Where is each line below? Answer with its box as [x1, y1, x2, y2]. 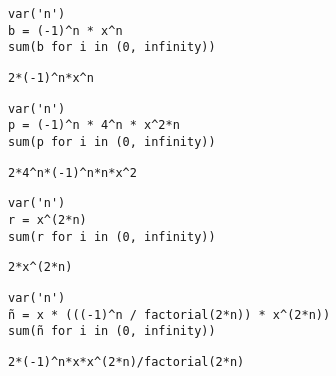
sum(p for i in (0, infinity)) [8, 134, 216, 149]
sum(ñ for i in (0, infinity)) [8, 324, 216, 339]
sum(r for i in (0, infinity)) [8, 229, 216, 244]
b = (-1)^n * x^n [8, 23, 123, 38]
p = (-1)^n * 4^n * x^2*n [8, 118, 180, 133]
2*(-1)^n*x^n [8, 70, 94, 85]
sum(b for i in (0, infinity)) [8, 40, 216, 55]
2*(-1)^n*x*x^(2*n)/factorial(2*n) [8, 354, 245, 369]
